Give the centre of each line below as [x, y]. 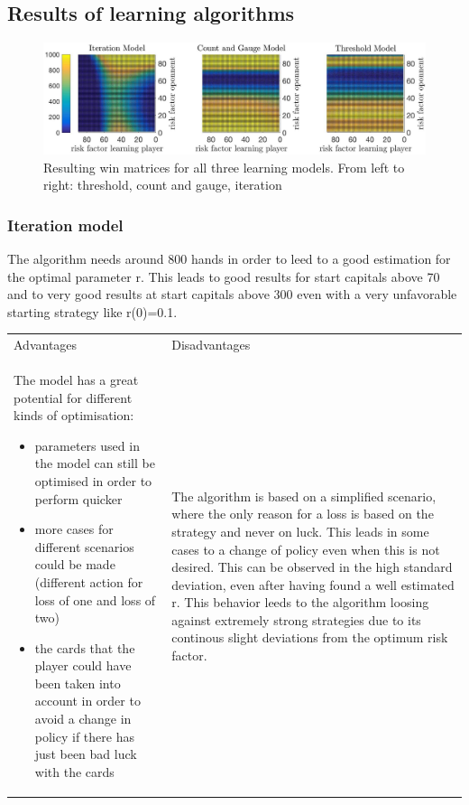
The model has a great [76, 379]
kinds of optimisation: [74, 415]
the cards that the [85, 647]
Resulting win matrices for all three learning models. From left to [224, 167]
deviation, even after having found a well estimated [313, 584]
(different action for [89, 581]
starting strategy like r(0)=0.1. [92, 311]
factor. [189, 655]
